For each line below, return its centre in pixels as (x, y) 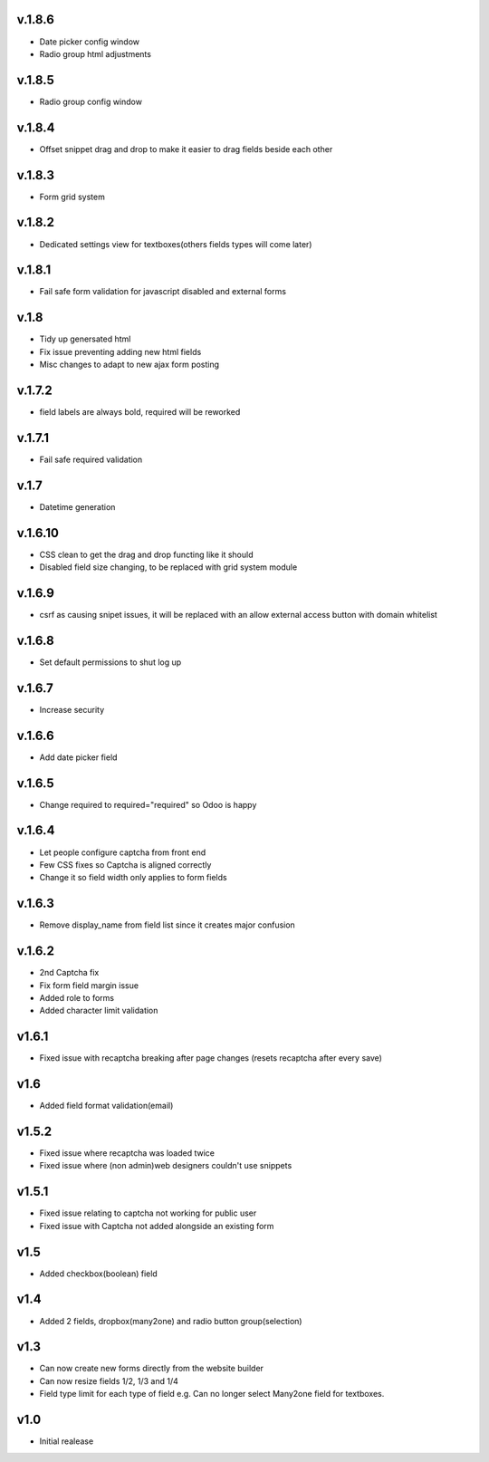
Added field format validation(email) (106, 1106)
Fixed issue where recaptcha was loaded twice (127, 1153)
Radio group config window (91, 101)
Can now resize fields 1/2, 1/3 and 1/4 (109, 1380)
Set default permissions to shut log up (110, 662)
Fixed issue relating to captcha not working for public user (148, 1213)
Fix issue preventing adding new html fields (120, 351)
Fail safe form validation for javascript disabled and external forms (163, 292)
